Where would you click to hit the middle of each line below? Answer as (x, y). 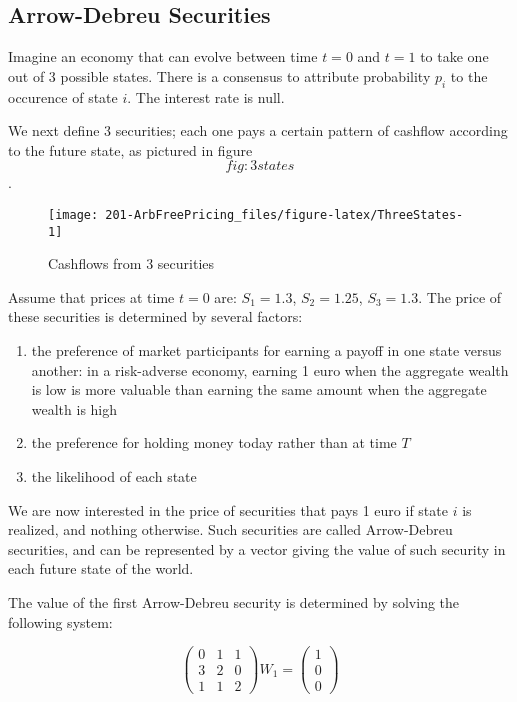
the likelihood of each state (114, 476)
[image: (73, 214)
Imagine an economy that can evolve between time (163, 56)
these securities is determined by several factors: (155, 316)
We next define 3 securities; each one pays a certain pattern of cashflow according (258, 130)
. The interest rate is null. (206, 96)
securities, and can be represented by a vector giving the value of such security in (257, 548)
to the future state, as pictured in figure (130, 149)
